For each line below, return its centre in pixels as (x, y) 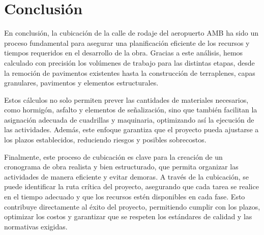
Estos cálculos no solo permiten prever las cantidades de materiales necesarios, (126, 99)
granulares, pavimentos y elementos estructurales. (81, 83)
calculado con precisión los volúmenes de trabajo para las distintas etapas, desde (129, 62)
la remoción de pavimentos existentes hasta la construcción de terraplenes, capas (130, 72)
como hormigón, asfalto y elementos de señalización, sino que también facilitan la (131, 110)
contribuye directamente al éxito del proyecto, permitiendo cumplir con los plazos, (132, 206)
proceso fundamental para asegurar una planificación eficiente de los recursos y (127, 42)
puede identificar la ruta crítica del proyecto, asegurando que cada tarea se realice (131, 186)
